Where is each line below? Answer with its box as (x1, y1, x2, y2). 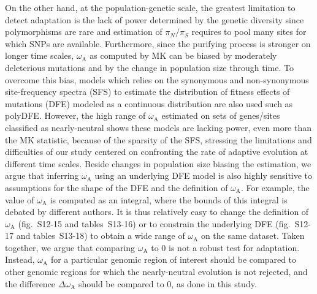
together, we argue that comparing (5, 241, 136, 254)
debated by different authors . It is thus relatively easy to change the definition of (5, 205, 309, 218)
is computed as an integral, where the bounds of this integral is (50, 193, 288, 206)
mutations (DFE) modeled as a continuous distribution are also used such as (5, 97, 293, 110)
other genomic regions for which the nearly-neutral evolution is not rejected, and (5, 265, 308, 278)
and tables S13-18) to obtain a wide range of (16, 229, 185, 242)
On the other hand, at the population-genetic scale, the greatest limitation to (5, 1, 296, 13)
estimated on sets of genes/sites (161, 109, 280, 122)
